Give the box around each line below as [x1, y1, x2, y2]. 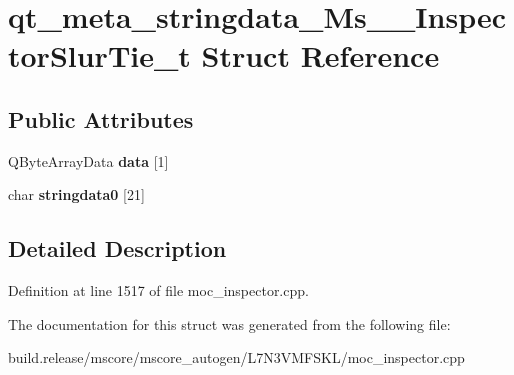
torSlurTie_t [8, 35, 191, 76]
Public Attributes [8, 103, 194, 134]
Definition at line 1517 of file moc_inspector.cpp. [8, 280, 309, 301]
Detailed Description [8, 233, 227, 264]
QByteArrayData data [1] [8, 150, 169, 171]
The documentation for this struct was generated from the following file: [8, 313, 451, 334]
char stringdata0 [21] [8, 184, 145, 205]
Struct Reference [201, 35, 440, 76]
